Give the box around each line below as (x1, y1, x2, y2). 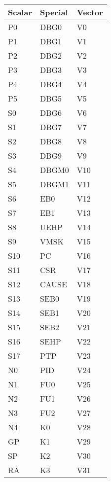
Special (39, 6, 68, 18)
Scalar (8, 6, 32, 18)
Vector (76, 6, 103, 18)
